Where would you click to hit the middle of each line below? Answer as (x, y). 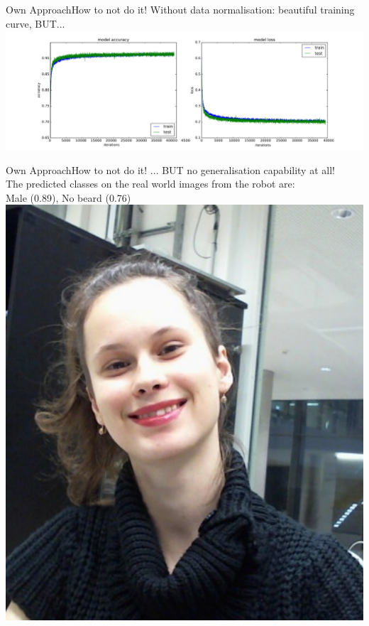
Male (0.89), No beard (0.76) (68, 197)
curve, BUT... (35, 23)
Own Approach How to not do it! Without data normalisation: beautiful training (180, 9)
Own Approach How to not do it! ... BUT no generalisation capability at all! (170, 169)
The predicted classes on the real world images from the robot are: (150, 184)
